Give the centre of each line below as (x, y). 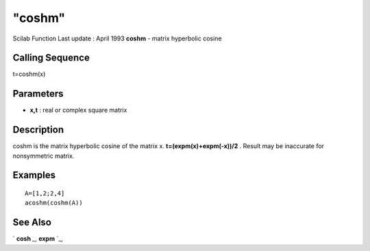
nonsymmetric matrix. (44, 156)
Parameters (38, 94)
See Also (32, 223)
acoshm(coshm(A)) (54, 203)
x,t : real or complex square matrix (78, 110)
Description (38, 130)
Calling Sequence (51, 58)
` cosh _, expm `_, (38, 239)
